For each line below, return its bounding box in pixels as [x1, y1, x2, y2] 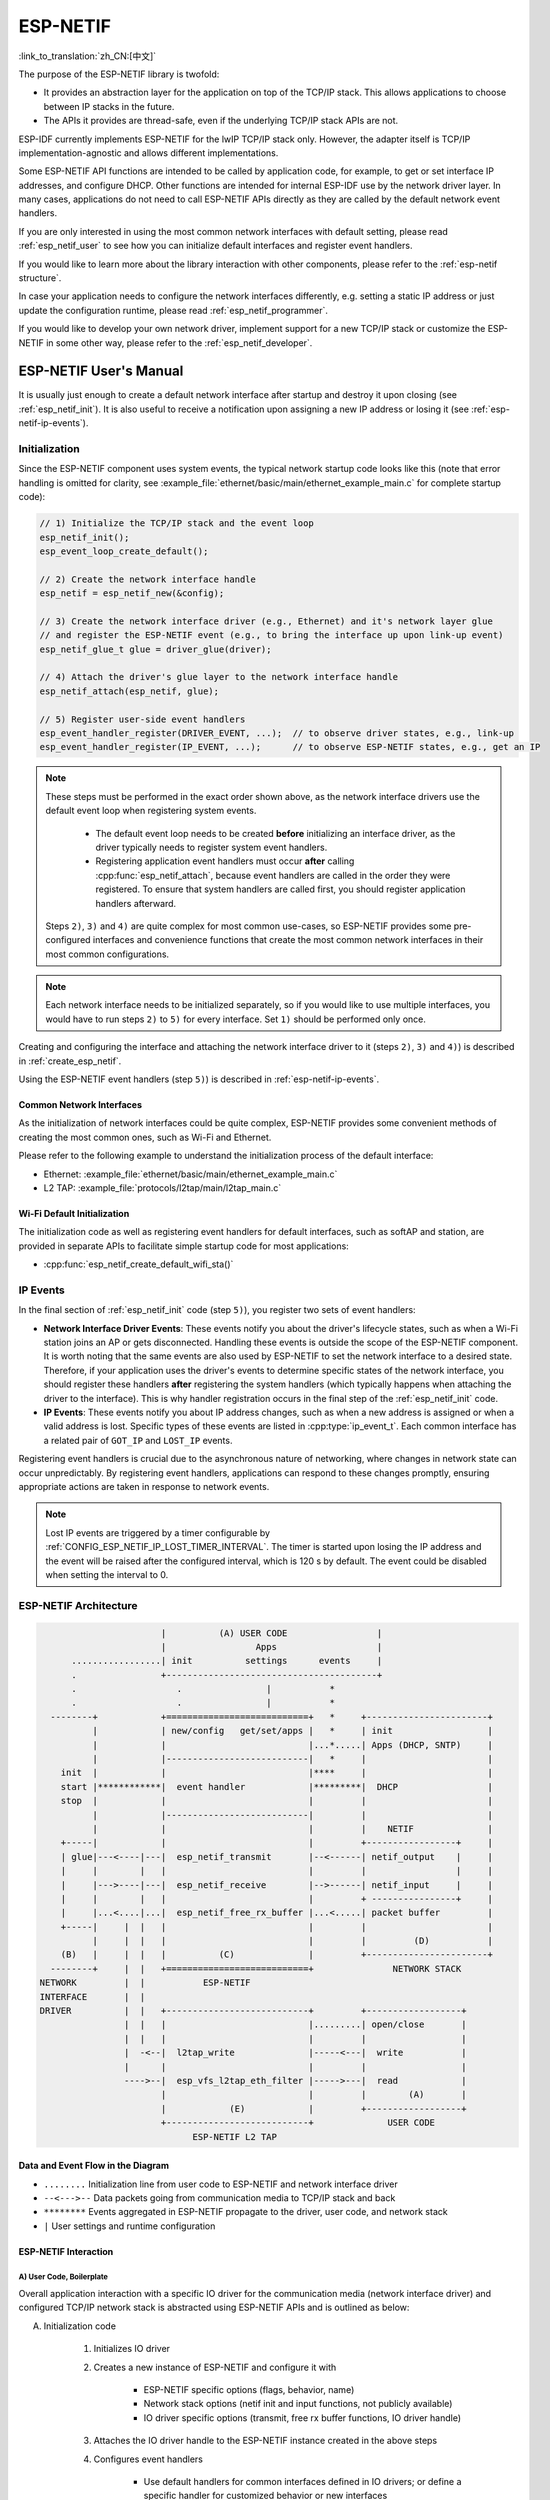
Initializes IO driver [93, 2343, 170, 2355]
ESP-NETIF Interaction [18, 2245, 114, 2257]
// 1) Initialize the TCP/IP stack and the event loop [39, 518, 314, 529]
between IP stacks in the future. [43, 100, 175, 112]
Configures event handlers [93, 2453, 204, 2465]
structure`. [18, 272, 62, 284]
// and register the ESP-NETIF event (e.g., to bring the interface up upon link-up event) [39, 630, 504, 641]
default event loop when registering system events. [45, 805, 257, 817]
